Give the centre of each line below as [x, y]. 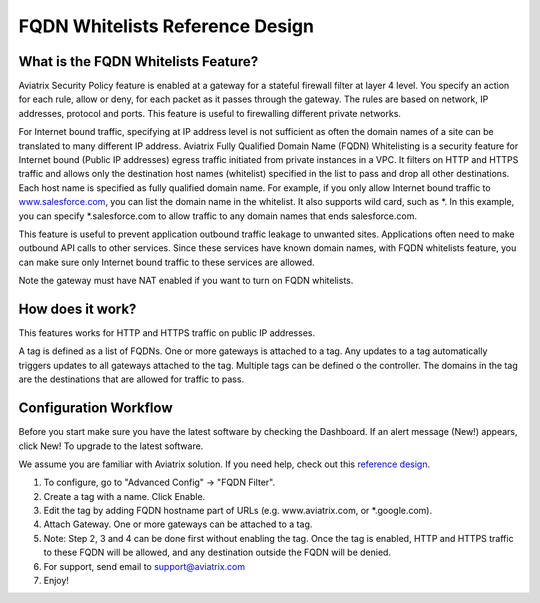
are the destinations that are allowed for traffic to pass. [131, 379]
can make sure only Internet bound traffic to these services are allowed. [166, 262]
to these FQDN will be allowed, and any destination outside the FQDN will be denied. [217, 552]
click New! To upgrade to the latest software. [111, 446]
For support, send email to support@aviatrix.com [144, 566]
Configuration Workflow [95, 408]
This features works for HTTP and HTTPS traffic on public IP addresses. [166, 333]
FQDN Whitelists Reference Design [166, 26]
